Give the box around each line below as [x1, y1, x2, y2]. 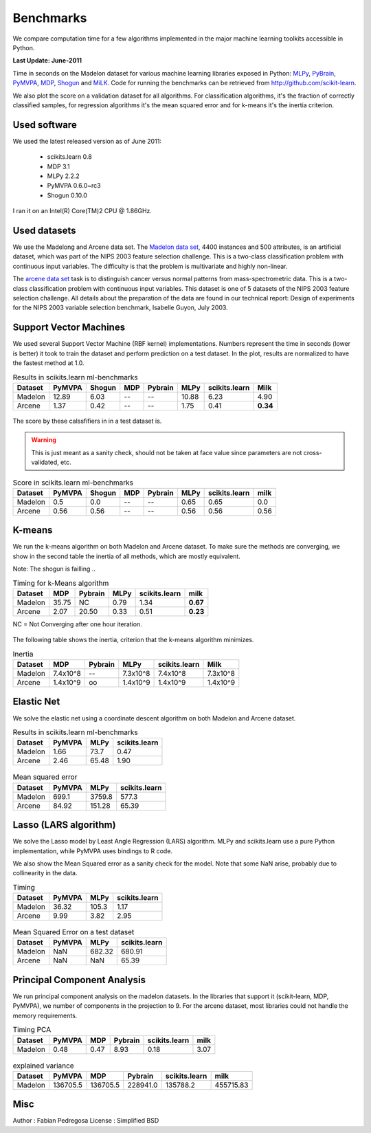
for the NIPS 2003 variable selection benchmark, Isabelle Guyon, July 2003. [12, 303, 228, 312]
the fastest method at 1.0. [12, 359, 85, 367]
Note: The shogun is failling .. [12, 564, 96, 573]
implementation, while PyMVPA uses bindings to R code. [12, 846, 173, 855]
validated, [31, 458, 60, 467]
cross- [303, 448, 322, 456]
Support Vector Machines [12, 322, 126, 333]
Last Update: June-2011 [12, 56, 82, 65]
